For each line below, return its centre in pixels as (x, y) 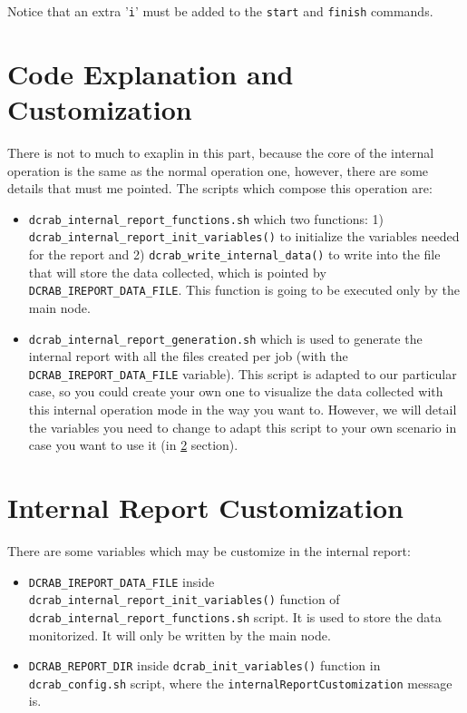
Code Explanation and (151, 73)
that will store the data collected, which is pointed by (177, 272)
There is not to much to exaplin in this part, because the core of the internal (221, 152)
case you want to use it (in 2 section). (133, 445)
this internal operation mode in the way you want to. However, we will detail (243, 410)
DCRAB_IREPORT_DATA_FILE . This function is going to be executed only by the (244, 290)
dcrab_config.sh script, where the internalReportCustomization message (240, 683)
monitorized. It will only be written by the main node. (180, 635)
